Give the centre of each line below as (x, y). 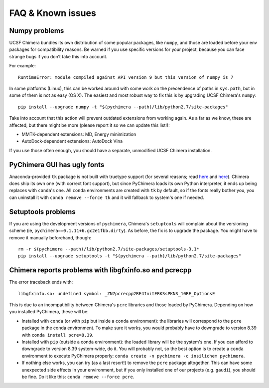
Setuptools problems (42, 212)
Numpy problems (37, 31)
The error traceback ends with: (41, 282)
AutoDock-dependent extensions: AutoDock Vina (72, 141)
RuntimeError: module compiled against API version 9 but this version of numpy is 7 (126, 77)
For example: (23, 66)
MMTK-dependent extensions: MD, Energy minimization (79, 134)
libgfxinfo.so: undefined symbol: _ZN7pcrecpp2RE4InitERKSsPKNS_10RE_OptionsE (117, 293)
